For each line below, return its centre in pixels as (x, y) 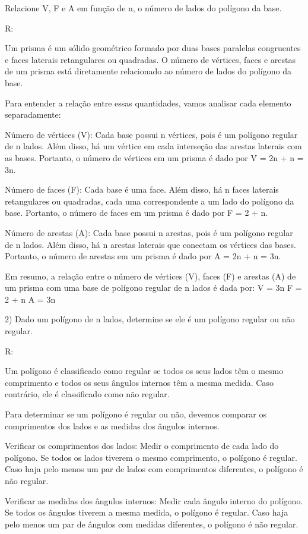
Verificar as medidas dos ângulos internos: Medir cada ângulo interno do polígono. (154, 500)
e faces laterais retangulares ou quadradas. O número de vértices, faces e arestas (150, 59)
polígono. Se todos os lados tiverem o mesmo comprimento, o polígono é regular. (151, 457)
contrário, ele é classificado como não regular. (87, 394)
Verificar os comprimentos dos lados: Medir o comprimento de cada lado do (142, 446)
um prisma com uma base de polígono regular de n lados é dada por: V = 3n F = (153, 288)
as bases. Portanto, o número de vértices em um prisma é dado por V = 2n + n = (154, 157)
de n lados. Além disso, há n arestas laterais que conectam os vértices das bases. (150, 244)
